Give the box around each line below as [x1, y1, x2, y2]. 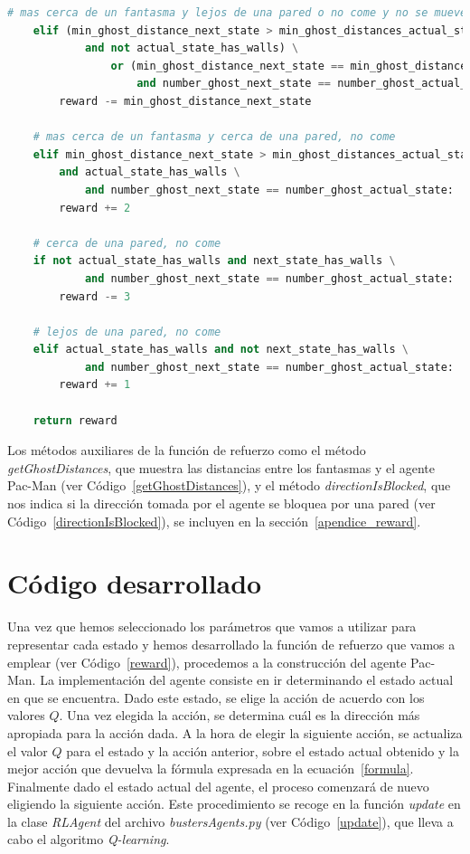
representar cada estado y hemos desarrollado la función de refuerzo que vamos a [7, 634, 456, 653]
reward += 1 [59, 378, 131, 392]
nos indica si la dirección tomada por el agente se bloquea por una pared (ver [7, 494, 436, 513]
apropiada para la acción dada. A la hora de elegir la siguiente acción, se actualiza [7, 723, 463, 742]
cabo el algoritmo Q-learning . [7, 830, 170, 849]
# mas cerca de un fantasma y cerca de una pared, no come [33, 130, 396, 144]
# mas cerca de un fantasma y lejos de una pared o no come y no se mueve [7, 6, 467, 19]
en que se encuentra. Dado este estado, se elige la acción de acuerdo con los [7, 688, 425, 707]
